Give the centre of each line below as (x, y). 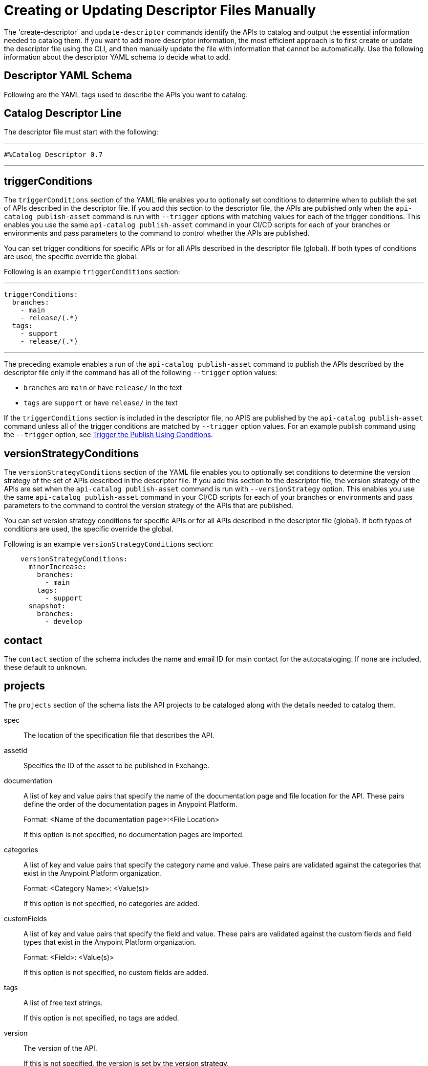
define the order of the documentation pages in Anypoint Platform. (130, 804)
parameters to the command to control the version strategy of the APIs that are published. (149, 506)
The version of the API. (60, 1048)
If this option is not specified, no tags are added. (101, 1018)
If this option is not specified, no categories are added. (111, 903)
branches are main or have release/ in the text (103, 388)
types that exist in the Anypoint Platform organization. (110, 942)
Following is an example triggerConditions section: (92, 272)
